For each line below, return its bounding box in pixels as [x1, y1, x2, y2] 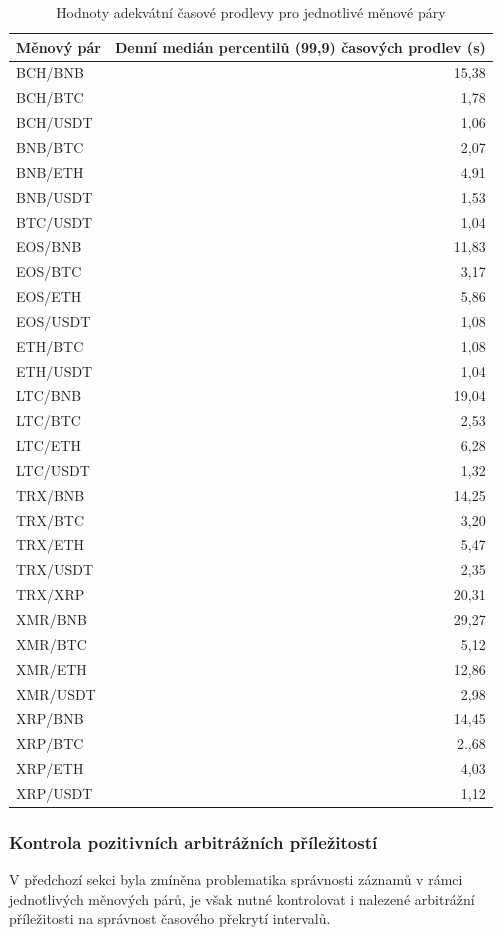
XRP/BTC [16, 733, 84, 754]
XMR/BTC [16, 633, 87, 654]
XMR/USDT [16, 683, 96, 704]
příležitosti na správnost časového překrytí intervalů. [9, 908, 331, 929]
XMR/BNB [16, 609, 87, 629]
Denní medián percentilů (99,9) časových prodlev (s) [114, 36, 486, 57]
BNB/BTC [16, 136, 84, 157]
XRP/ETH [16, 758, 84, 779]
